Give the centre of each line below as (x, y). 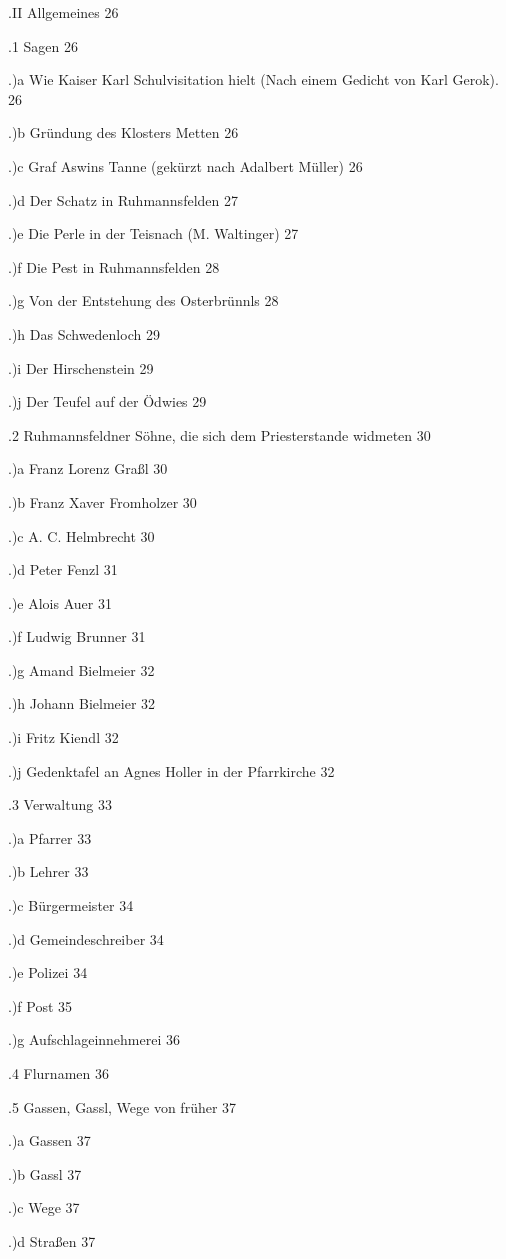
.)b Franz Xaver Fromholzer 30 (102, 501)
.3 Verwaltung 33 (60, 804)
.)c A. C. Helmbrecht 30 (81, 535)
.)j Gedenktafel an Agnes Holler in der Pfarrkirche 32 (171, 770)
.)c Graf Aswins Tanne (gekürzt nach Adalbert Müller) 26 (185, 165)
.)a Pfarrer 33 (50, 837)
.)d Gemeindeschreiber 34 (86, 938)
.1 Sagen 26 (43, 45)
